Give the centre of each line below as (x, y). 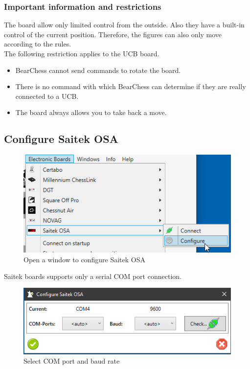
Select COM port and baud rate (72, 361)
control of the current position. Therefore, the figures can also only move (113, 34)
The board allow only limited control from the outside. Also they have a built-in (124, 25)
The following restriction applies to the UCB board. (82, 53)
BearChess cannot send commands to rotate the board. (98, 70)
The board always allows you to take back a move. (91, 112)
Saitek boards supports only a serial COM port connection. (93, 276)
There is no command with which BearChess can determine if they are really (131, 86)
